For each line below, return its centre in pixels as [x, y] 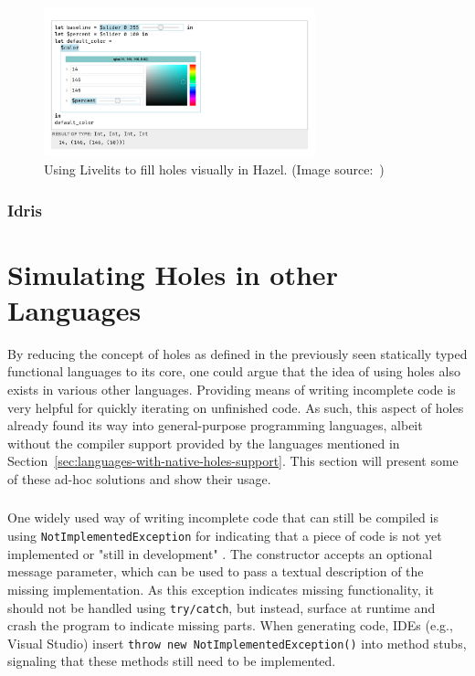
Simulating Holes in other [173, 274]
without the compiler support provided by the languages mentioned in [204, 443]
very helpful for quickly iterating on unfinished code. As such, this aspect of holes [236, 407]
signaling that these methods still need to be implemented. [172, 661]
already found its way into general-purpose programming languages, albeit [215, 425]
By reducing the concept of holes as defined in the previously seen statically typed [237, 353]
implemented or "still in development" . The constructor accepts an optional [220, 553]
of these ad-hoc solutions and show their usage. [139, 478]
